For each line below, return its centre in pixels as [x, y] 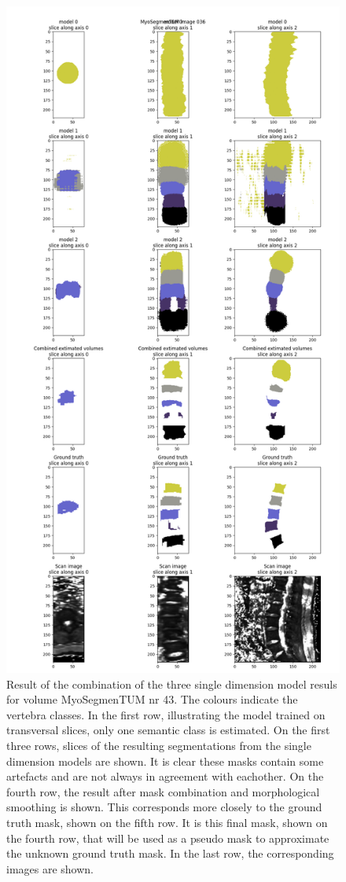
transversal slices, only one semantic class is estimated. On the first [168, 730]
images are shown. [50, 868]
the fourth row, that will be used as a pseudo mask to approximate [168, 838]
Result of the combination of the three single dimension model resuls [172, 684]
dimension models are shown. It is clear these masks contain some [165, 761]
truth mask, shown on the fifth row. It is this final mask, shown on [167, 822]
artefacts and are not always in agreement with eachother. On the [165, 776]
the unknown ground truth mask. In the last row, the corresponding [170, 853]
